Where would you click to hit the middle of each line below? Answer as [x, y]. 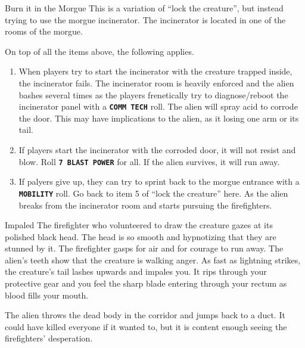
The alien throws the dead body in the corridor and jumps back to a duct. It [145, 315]
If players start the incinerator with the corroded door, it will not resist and [157, 150]
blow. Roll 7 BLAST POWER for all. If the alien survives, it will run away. [149, 161]
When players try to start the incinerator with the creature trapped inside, [155, 71]
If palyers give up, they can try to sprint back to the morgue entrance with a [159, 181]
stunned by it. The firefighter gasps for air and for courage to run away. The [144, 248]
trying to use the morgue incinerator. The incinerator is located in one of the [145, 19]
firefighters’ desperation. [49, 338]
